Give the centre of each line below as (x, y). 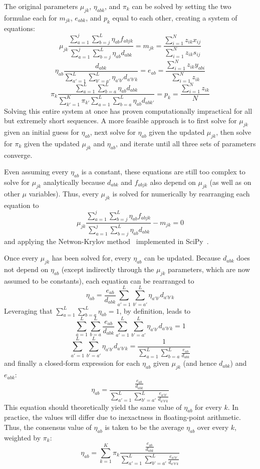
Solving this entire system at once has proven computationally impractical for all (128, 110)
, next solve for (113, 132)
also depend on (173, 182)
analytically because (74, 182)
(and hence (200, 363)
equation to (22, 205)
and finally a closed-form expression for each (72, 363)
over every (213, 427)
